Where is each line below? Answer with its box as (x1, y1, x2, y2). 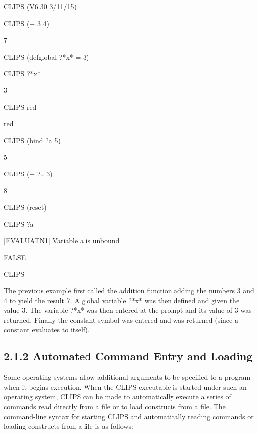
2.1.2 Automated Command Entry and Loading (4, 348, 253, 364)
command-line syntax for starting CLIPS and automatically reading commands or (4, 411, 254, 421)
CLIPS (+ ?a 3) (4, 168, 53, 178)
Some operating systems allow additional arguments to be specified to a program (4, 372, 251, 382)
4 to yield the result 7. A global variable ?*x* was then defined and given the (4, 295, 240, 305)
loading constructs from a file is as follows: (4, 421, 133, 431)
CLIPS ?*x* (4, 68, 41, 79)
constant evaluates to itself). (4, 324, 90, 335)
